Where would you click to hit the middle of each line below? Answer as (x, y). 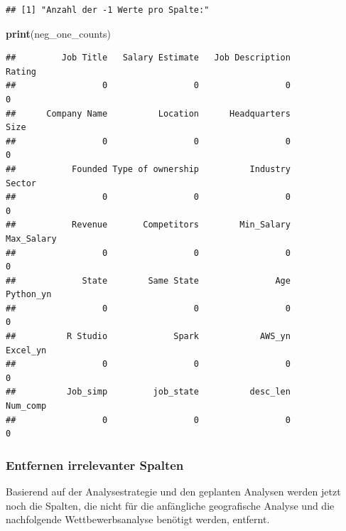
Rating (21, 71)
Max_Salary (31, 238)
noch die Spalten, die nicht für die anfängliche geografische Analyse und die (170, 505)
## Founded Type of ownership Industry (148, 169)
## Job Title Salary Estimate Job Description (148, 58)
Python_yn (29, 295)
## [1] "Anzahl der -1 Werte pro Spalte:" (108, 10)
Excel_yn (26, 350)
